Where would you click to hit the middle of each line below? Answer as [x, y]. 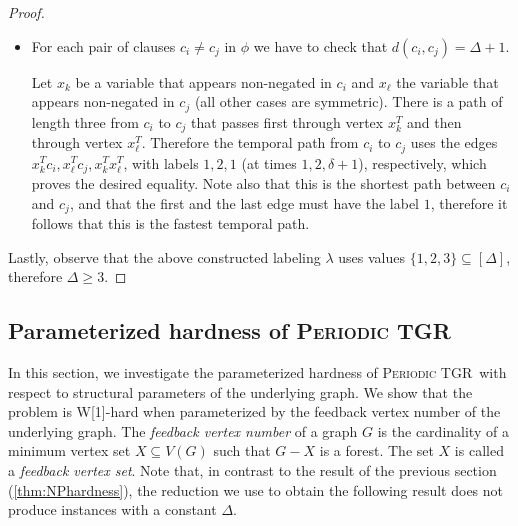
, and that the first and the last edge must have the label [244, 202]
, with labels [161, 162]
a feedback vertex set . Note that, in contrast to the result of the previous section [252, 470]
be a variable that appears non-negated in [203, 81]
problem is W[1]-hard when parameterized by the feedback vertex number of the [254, 411]
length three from [85, 121]
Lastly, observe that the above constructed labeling [164, 256]
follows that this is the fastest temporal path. [170, 223]
